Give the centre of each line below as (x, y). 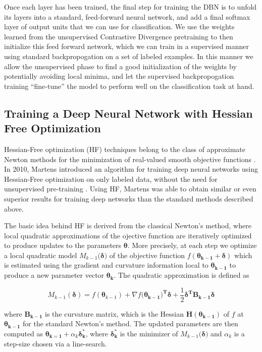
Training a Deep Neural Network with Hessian (128, 113)
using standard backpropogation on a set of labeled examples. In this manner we (129, 56)
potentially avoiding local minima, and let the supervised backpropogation (119, 76)
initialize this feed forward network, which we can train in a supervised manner (127, 46)
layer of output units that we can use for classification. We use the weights (119, 27)
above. (14, 208)
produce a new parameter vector (54, 275)
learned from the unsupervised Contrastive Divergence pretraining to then (119, 36)
